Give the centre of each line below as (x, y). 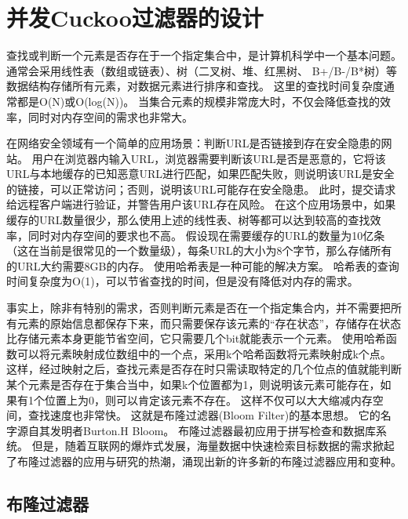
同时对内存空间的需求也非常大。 (110, 116)
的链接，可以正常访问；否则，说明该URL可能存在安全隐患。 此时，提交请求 (201, 189)
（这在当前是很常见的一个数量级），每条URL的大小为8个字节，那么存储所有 (199, 250)
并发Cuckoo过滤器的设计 (135, 18)
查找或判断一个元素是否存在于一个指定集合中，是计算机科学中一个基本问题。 (204, 55)
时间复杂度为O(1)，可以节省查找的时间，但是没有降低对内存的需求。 (182, 281)
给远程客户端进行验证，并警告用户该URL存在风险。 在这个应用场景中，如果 (201, 204)
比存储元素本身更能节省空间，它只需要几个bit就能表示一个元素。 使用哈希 (196, 338)
